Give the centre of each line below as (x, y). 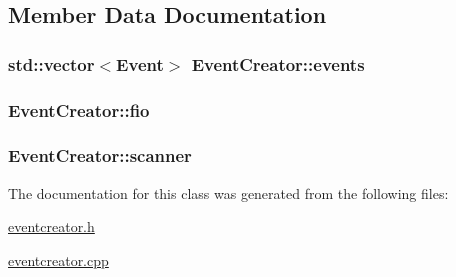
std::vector (51, 63)
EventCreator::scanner (100, 155)
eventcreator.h (51, 226)
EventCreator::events (278, 63)
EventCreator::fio (79, 109)
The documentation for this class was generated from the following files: (228, 192)
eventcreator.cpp (58, 259)
